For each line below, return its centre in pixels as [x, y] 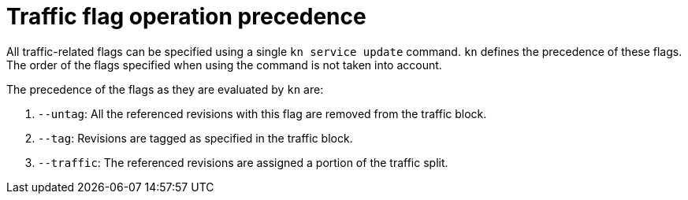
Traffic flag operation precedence [186, 17]
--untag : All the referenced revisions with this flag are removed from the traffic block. [262, 113]
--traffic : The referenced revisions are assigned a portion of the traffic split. [243, 162]
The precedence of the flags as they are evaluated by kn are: [165, 89]
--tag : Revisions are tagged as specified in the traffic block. [195, 138]
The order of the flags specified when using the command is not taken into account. [224, 65]
